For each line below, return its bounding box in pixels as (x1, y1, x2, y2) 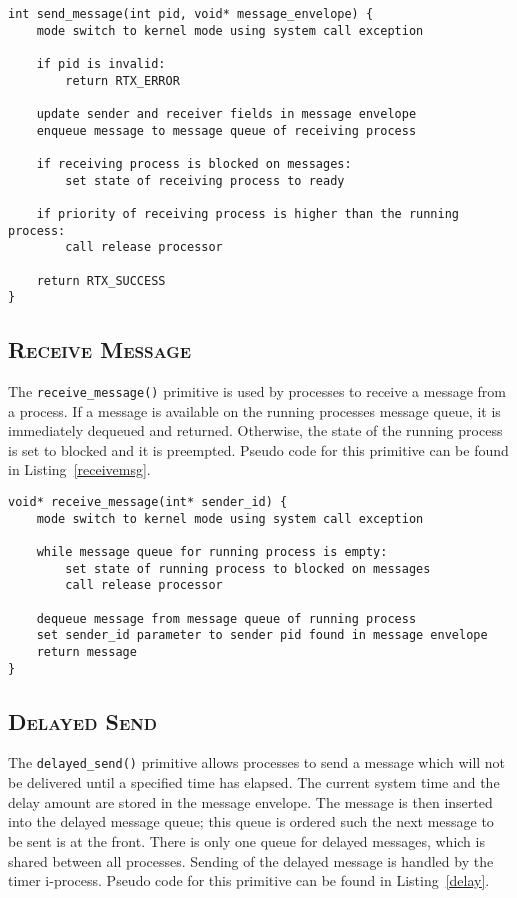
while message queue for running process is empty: (36, 545, 388, 560)
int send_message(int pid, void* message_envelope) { (8, 7, 374, 21)
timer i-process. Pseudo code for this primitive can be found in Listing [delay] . (8, 870, 490, 891)
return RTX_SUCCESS (36, 273, 166, 288)
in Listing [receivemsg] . (8, 459, 151, 480)
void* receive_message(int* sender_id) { (8, 495, 288, 510)
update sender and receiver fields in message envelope (36, 106, 417, 121)
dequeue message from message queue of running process (36, 611, 417, 626)
